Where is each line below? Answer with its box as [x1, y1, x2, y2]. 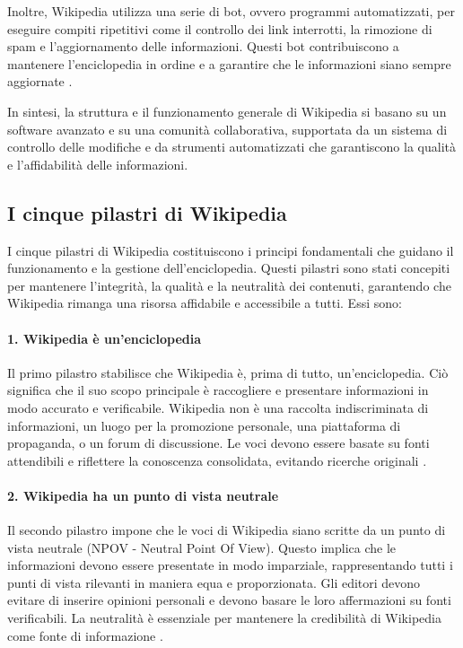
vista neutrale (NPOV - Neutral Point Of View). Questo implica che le [7, 538, 397, 556]
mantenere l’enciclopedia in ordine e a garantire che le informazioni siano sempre [7, 54, 451, 73]
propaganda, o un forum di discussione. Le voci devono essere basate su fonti [7, 433, 430, 452]
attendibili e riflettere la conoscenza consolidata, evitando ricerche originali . [7, 451, 427, 469]
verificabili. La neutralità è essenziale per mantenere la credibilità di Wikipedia [7, 609, 441, 627]
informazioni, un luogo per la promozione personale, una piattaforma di [7, 416, 401, 434]
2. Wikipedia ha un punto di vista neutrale [7, 486, 279, 504]
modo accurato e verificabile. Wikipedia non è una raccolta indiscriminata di [7, 398, 429, 416]
